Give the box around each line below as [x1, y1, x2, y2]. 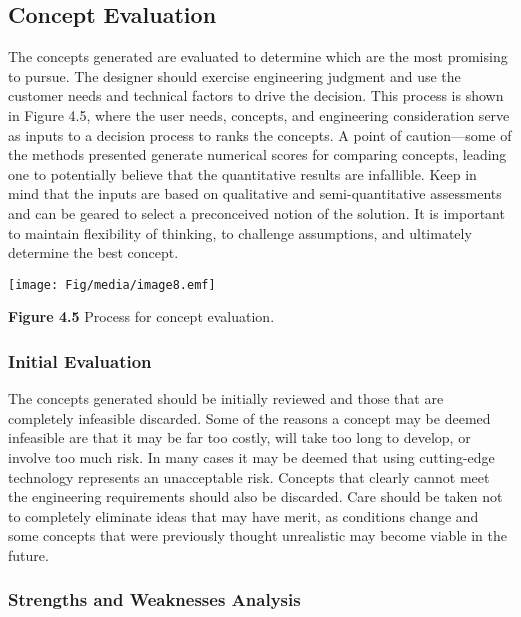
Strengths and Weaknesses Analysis [8, 587, 301, 612]
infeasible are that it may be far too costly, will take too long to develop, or [8, 427, 471, 448]
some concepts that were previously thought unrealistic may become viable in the [8, 525, 507, 546]
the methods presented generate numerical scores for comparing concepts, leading [8, 144, 507, 165]
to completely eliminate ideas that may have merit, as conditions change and [8, 505, 479, 526]
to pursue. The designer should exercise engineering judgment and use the [8, 65, 461, 86]
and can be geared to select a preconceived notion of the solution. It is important [8, 202, 505, 223]
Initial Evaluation [8, 348, 152, 373]
